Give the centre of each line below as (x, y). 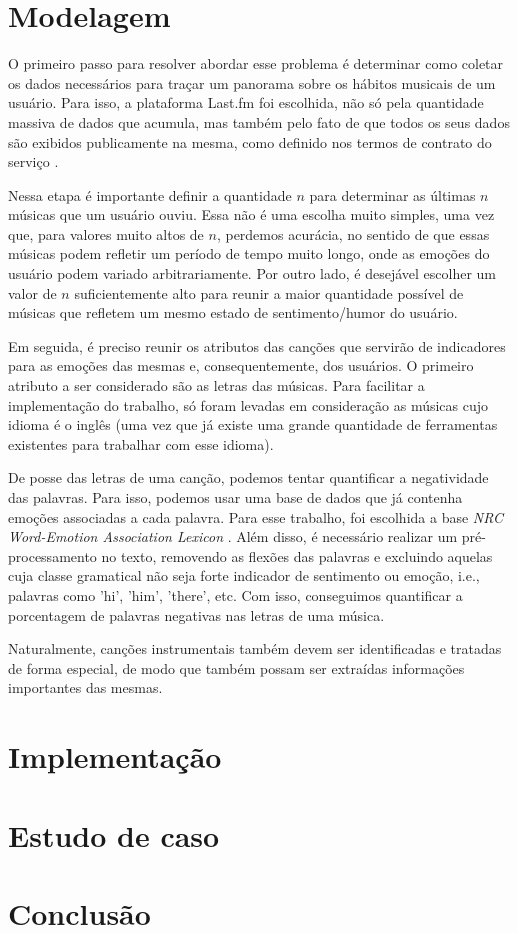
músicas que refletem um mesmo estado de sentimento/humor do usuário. (233, 312)
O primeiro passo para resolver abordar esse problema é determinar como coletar (256, 63)
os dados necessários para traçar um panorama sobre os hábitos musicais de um (252, 82)
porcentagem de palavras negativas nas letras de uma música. (196, 614)
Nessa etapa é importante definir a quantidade (150, 194)
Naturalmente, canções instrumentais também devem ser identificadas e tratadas (255, 648)
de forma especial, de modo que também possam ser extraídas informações (236, 667)
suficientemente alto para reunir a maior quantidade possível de (269, 292)
